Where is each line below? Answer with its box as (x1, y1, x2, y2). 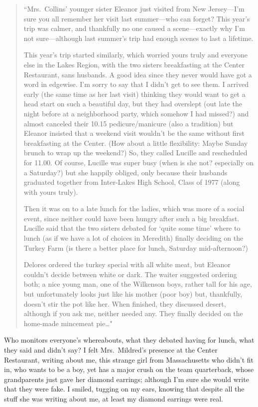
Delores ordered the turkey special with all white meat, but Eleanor (23, 259, 231, 270)
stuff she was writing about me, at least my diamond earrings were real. (4, 393, 223, 404)
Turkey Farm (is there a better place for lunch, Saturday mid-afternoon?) (23, 242, 248, 253)
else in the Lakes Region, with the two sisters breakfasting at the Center (23, 59, 245, 69)
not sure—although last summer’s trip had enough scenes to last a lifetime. (23, 32, 254, 43)
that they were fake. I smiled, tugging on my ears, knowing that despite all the (4, 384, 245, 394)
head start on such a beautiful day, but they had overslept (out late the (23, 98, 243, 109)
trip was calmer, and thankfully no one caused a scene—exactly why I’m (23, 23, 245, 33)
